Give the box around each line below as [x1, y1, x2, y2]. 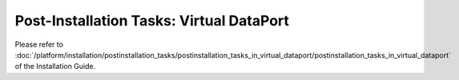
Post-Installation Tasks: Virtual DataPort [14, 12, 290, 29]
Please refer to [14, 40, 64, 49]
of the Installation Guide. [14, 62, 96, 71]
